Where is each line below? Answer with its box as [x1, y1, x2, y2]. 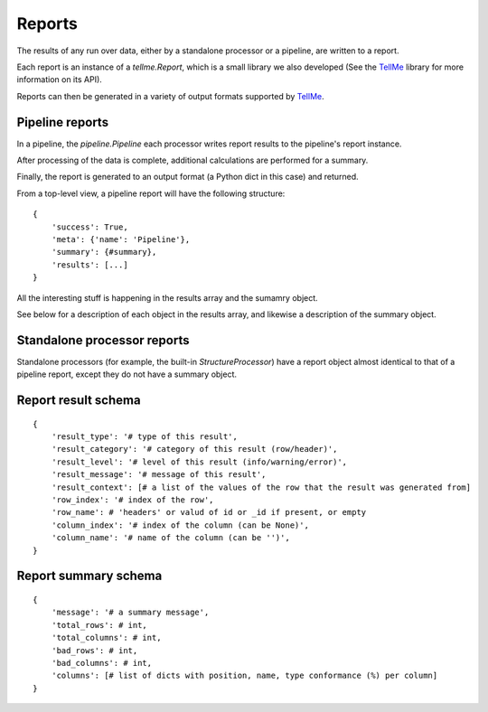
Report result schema [16, 393, 141, 408]
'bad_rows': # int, [51, 645, 138, 655]
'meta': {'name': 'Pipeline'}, [51, 234, 191, 244]
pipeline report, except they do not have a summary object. [16, 369, 238, 379]
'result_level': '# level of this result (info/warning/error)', [51, 456, 348, 467]
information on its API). [16, 74, 103, 85]
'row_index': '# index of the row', [51, 494, 214, 505]
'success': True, [51, 221, 128, 232]
